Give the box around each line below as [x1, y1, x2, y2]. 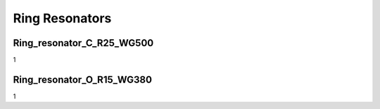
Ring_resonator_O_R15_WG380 [13, 73, 153, 85]
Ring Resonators [13, 10, 112, 26]
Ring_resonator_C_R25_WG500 [13, 37, 154, 49]
